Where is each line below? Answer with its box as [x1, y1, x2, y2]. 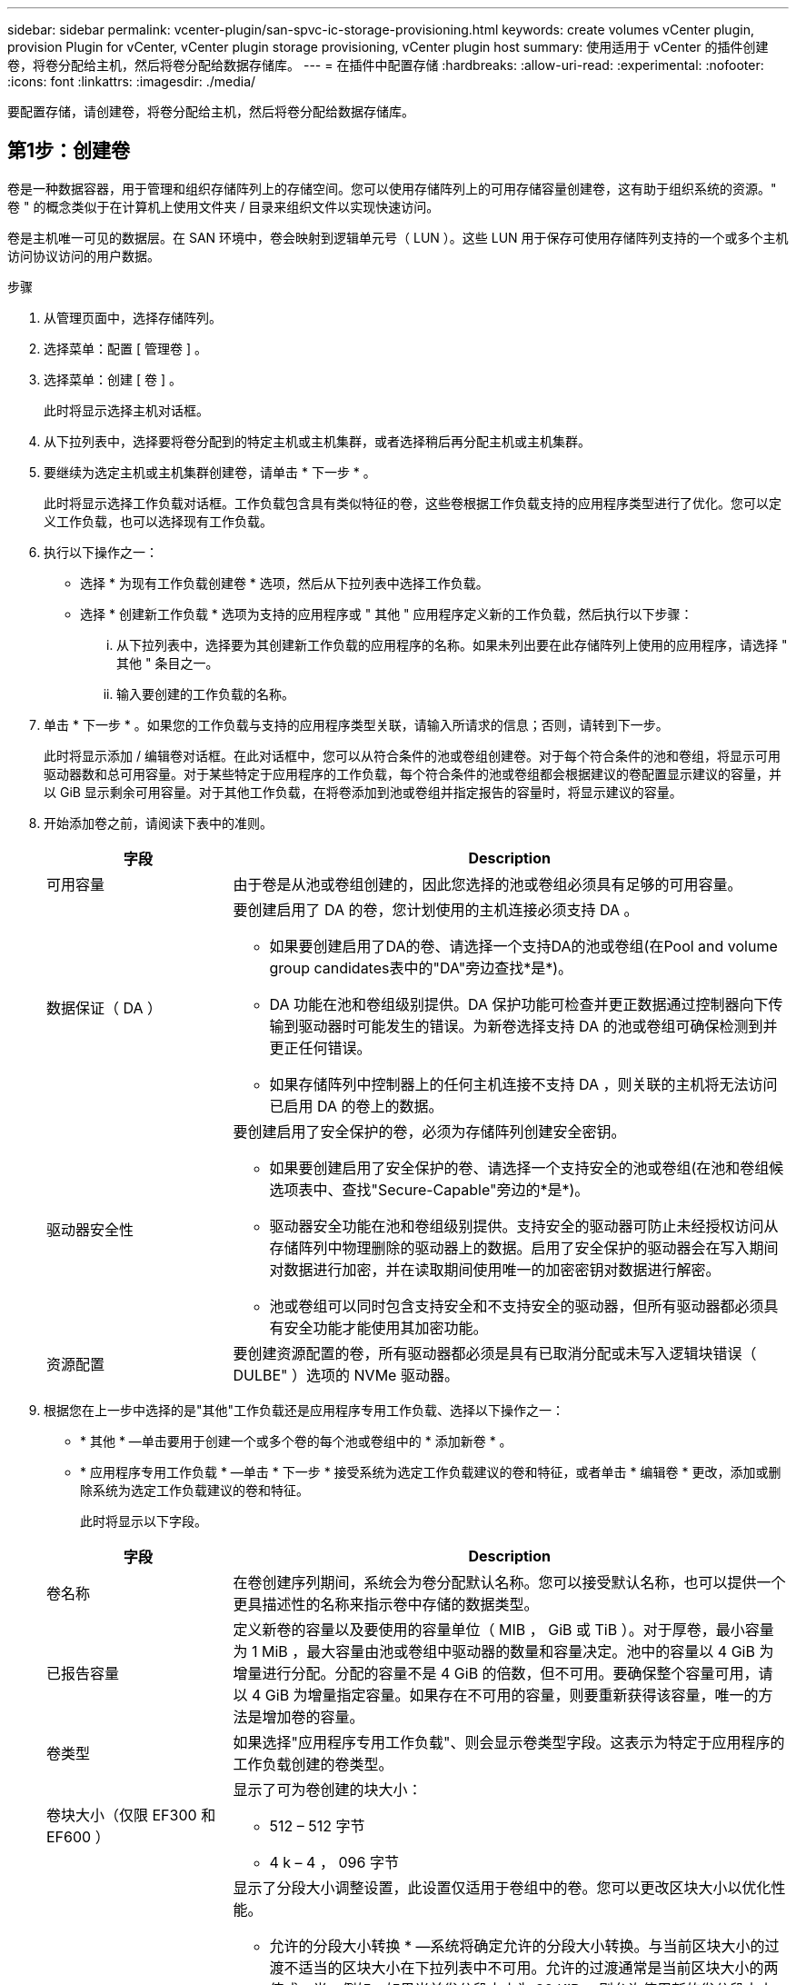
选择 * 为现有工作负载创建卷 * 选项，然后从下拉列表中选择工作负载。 [80, 574, 489, 591]
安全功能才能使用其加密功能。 [284, 1318, 488, 1337]
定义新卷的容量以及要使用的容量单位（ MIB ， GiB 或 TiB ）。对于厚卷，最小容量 [233, 1620, 774, 1639]
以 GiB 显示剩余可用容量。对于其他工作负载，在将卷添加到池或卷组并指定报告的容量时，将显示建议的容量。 [44, 783, 682, 800]
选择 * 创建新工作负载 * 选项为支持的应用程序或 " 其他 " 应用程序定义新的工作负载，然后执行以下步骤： [80, 605, 693, 622]
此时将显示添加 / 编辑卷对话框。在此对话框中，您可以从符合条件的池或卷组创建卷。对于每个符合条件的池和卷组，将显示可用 [44, 747, 781, 763]
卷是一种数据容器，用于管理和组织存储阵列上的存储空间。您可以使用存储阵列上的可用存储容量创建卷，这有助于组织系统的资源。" [7, 180, 777, 196]
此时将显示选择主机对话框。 [44, 402, 209, 418]
